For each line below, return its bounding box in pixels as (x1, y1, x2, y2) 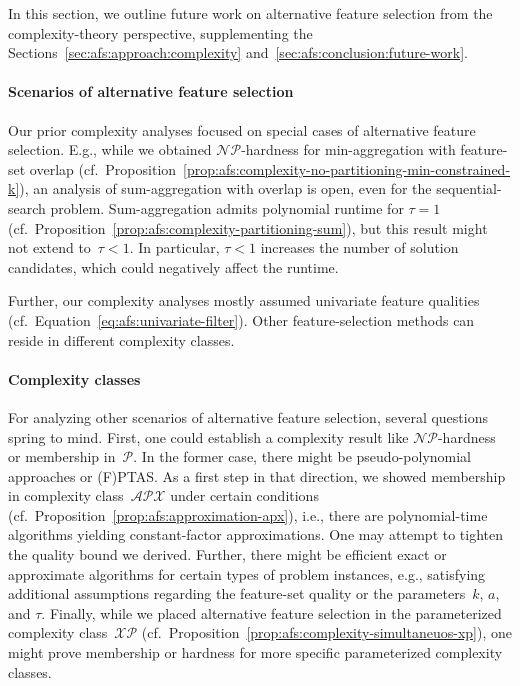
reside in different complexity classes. (8, 329, 235, 350)
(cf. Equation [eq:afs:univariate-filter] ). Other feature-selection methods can (8, 309, 475, 330)
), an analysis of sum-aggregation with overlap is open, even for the (19, 178, 432, 199)
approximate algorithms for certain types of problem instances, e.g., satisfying (8, 563, 486, 584)
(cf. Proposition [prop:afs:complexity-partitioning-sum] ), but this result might (8, 217, 488, 238)
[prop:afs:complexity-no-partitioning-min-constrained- (183, 158, 511, 179)
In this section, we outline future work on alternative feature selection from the (8, 3, 493, 23)
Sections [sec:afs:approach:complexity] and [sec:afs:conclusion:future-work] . (8, 42, 468, 63)
